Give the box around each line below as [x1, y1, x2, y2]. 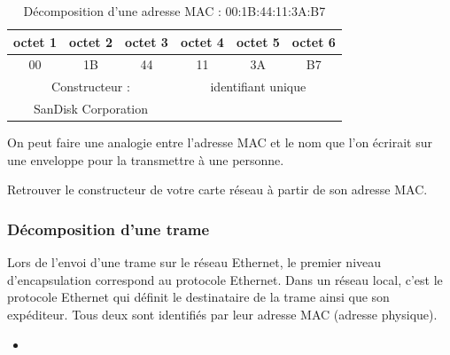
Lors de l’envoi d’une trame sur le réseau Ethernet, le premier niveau [7, 253, 382, 272]
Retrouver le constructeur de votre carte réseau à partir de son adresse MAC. [7, 180, 428, 199]
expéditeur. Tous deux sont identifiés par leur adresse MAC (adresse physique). [7, 305, 438, 323]
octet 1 [13, 32, 57, 51]
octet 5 [236, 32, 280, 51]
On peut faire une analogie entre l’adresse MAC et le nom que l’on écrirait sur [7, 133, 432, 152]
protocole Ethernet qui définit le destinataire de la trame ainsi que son [7, 288, 390, 306]
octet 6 [291, 32, 336, 51]
